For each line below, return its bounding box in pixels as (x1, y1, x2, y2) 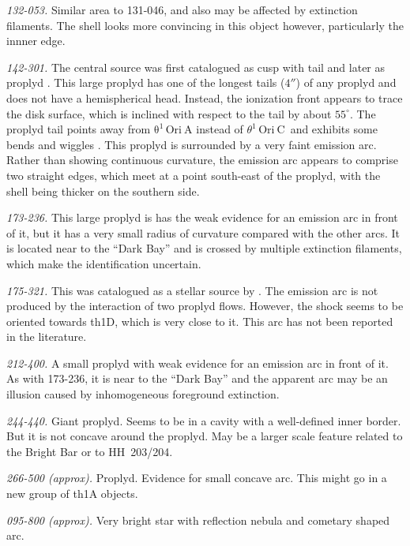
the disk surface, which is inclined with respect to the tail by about (6, 105, 332, 122)
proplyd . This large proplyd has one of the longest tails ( (6, 74, 285, 91)
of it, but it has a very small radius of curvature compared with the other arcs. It (6, 224, 400, 241)
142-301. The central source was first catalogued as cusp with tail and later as (6, 58, 386, 75)
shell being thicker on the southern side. (6, 182, 200, 199)
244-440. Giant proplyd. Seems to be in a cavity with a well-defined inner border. (6, 412, 401, 428)
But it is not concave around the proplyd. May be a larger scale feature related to (6, 428, 403, 444)
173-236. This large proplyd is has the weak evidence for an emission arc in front (6, 209, 398, 226)
